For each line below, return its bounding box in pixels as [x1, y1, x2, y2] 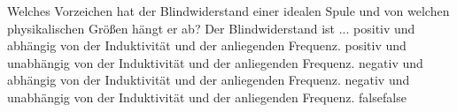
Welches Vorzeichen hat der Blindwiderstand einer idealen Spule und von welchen [7, 2, 450, 19]
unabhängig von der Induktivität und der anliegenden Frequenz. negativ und [7, 53, 423, 71]
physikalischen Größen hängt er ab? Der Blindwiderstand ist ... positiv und [7, 19, 415, 37]
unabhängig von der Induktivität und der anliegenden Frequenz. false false [7, 87, 407, 106]
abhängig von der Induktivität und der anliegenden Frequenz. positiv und [7, 36, 407, 55]
